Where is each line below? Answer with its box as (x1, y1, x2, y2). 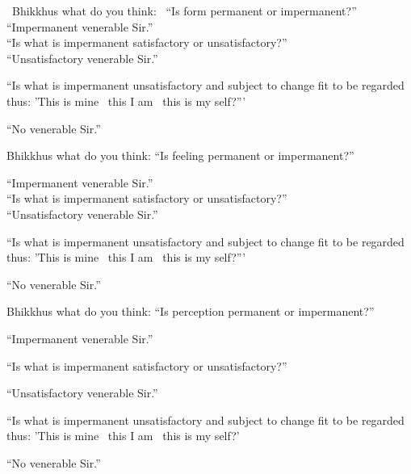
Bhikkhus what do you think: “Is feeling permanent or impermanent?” (6, 147, 354, 164)
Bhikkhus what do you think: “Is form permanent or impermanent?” (11, 2, 357, 19)
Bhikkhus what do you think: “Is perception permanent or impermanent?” (6, 303, 375, 320)
